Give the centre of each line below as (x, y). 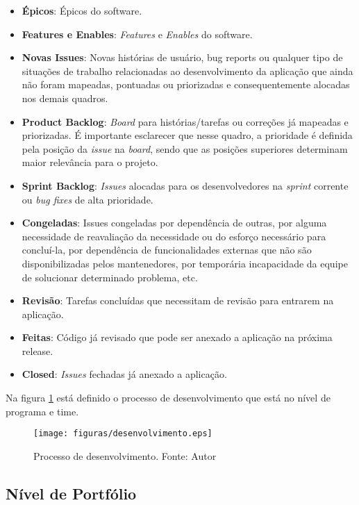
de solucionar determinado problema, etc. (110, 277)
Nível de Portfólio (71, 493)
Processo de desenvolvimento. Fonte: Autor (125, 455)
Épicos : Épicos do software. (82, 10)
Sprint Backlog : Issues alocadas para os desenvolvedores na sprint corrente (185, 185)
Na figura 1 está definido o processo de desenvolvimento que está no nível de (168, 398)
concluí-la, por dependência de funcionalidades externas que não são (167, 250)
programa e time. (42, 411)
